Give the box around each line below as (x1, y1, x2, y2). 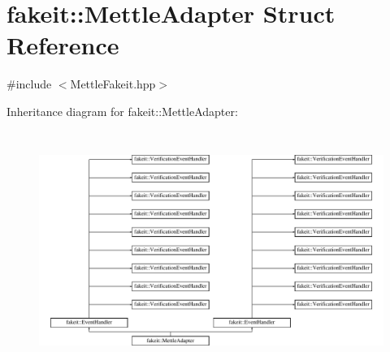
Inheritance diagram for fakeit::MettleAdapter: (6, 102, 238, 119)
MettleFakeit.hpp (70, 75, 156, 92)
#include (6, 75, 52, 92)
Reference (6, 28, 119, 62)
